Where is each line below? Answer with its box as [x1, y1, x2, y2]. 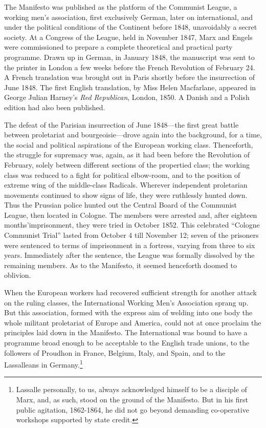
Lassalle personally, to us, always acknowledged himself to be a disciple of [16, 384, 247, 395]
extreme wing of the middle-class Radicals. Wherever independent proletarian [4, 179, 248, 190]
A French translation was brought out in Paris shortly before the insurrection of [4, 72, 255, 83]
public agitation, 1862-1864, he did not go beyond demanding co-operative [16, 404, 249, 415]
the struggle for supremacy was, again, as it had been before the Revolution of [4, 149, 250, 160]
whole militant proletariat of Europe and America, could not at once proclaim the [4, 317, 261, 328]
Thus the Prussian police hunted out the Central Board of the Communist [4, 199, 237, 210]
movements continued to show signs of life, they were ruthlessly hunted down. [4, 189, 248, 200]
